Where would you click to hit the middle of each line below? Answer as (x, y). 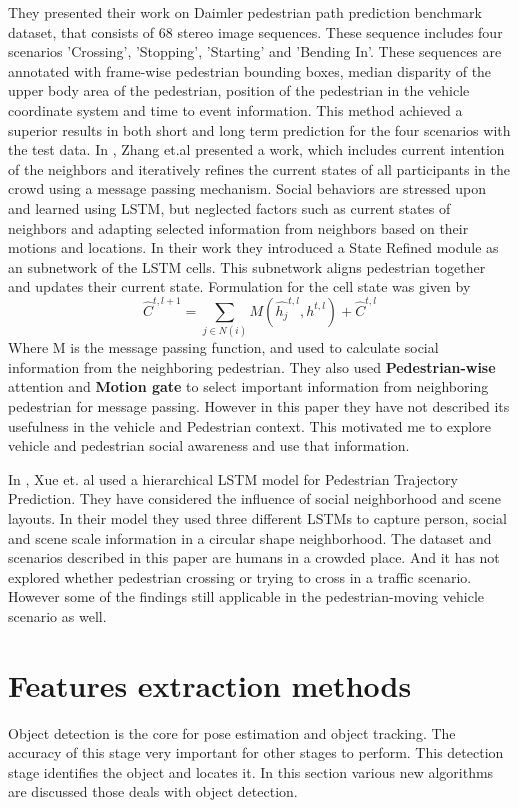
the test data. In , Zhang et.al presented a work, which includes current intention (256, 149)
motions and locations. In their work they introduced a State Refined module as (253, 247)
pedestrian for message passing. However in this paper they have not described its (259, 406)
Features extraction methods (210, 684)
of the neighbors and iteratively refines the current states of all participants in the (259, 168)
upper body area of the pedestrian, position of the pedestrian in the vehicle (239, 90)
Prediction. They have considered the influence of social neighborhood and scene (254, 498)
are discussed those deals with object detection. (153, 791)
